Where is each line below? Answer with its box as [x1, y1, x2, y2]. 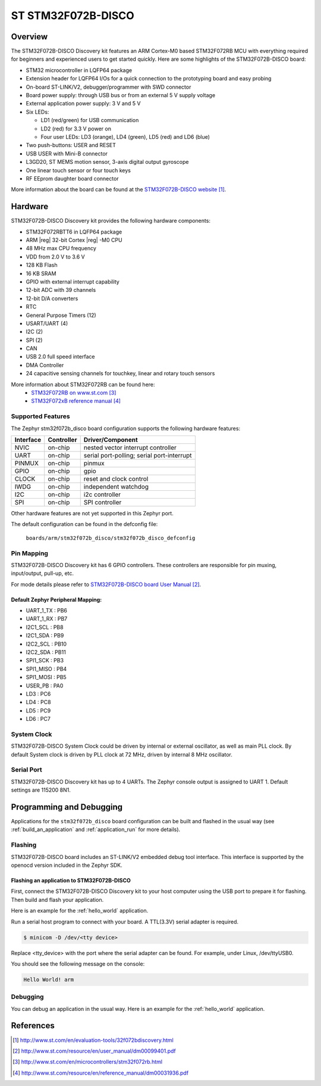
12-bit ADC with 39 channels [26, 287, 96, 294]
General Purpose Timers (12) [26, 312, 96, 319]
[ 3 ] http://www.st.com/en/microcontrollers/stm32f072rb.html [12, 1058, 163, 1066]
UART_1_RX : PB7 [26, 615, 68, 623]
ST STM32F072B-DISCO [11, 9, 135, 22]
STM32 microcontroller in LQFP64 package [26, 66, 133, 74]
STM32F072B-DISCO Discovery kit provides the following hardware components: [11, 217, 211, 225]
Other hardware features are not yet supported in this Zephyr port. [11, 509, 174, 516]
